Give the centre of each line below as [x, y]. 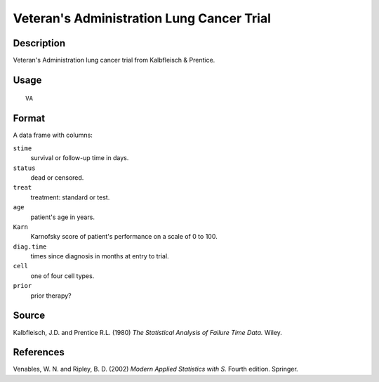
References [39, 352]
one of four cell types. [62, 276]
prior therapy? [51, 296]
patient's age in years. [62, 217]
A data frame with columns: [53, 135]
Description [39, 43]
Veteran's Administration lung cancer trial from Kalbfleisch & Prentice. [114, 60]
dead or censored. [57, 177]
